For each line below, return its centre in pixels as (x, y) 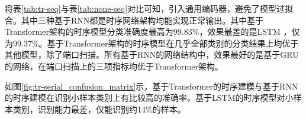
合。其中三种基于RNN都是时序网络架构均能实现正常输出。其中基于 (134, 20)
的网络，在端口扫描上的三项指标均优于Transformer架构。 (114, 66)
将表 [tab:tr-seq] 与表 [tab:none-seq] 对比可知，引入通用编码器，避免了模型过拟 (149, 8)
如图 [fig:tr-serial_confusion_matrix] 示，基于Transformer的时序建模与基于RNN (152, 86)
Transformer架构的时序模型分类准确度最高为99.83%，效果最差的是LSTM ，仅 (152, 32)
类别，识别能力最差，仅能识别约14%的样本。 (99, 109)
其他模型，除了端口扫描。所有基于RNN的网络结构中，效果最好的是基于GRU (152, 54)
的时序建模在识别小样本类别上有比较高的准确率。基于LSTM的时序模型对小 (149, 97)
